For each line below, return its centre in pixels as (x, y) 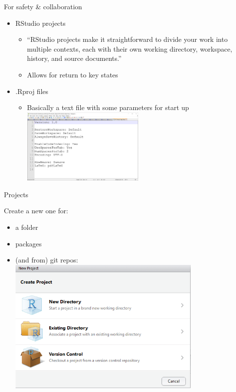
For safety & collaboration (43, 6)
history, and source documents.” (74, 58)
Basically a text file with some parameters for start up (108, 107)
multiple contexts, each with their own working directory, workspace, (130, 48)
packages (28, 243)
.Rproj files (32, 91)
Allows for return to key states (73, 74)
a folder (27, 227)
